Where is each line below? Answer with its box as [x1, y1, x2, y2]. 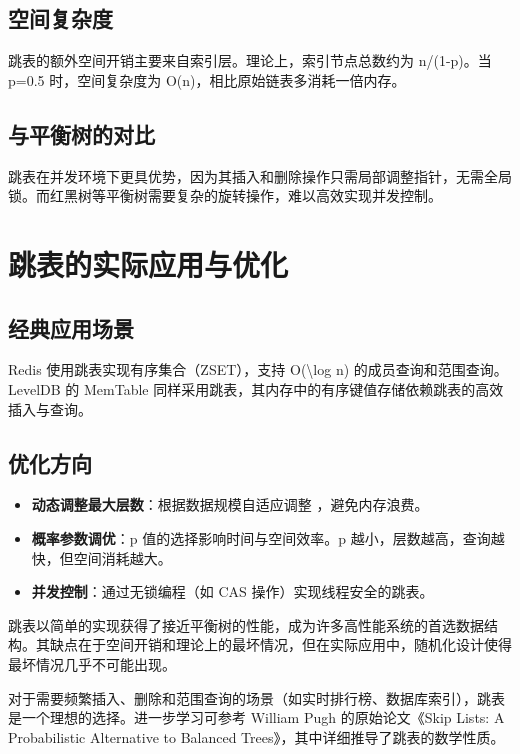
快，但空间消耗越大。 [31, 547, 172, 568]
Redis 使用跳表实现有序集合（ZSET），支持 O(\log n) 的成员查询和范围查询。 [8, 359, 508, 380]
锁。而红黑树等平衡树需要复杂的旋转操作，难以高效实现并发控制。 [8, 185, 442, 206]
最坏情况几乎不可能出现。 [8, 653, 176, 674]
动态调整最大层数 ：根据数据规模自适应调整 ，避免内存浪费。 [31, 494, 429, 515]
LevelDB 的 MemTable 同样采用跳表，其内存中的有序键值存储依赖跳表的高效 [8, 378, 504, 399]
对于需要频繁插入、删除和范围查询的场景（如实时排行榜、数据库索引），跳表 [8, 687, 505, 708]
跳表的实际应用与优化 [8, 243, 289, 284]
